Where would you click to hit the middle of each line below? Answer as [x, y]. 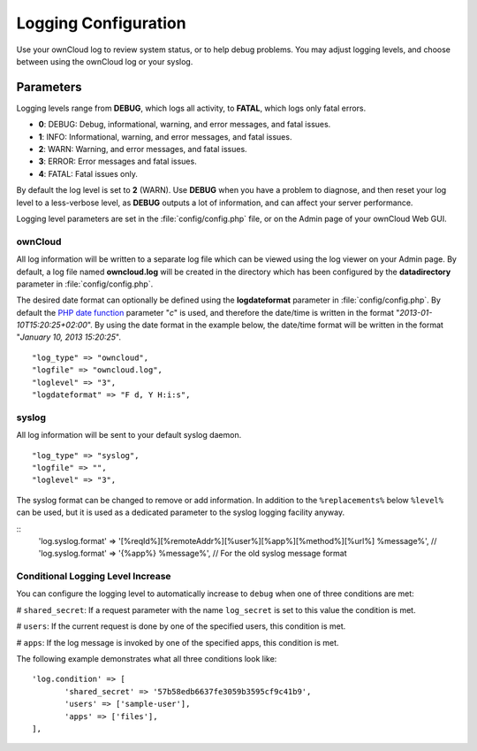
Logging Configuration [101, 23]
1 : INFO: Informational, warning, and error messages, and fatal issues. [165, 136]
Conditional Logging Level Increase [94, 577]
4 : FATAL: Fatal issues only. [88, 173]
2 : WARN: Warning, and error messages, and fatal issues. [143, 149]
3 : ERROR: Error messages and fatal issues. [118, 161]
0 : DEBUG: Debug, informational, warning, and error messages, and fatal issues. [185, 125]
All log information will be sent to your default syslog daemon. [129, 435]
